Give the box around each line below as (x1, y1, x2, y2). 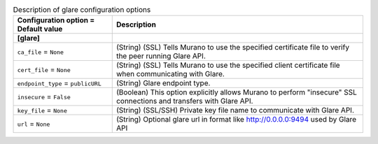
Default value (17, 24, 63, 34)
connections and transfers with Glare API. (115, 96, 253, 106)
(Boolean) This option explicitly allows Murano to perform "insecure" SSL (115, 87, 357, 97)
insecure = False (17, 92, 71, 101)
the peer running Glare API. (115, 51, 206, 61)
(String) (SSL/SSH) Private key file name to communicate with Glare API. (115, 106, 355, 115)
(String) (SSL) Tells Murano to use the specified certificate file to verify (115, 43, 350, 52)
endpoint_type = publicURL (17, 78, 101, 88)
